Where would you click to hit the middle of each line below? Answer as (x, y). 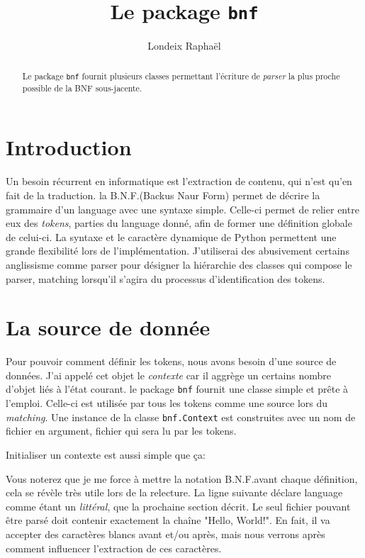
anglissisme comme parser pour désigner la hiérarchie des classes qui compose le (179, 264)
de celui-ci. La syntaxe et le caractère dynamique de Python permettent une (171, 236)
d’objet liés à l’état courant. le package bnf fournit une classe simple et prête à (177, 389)
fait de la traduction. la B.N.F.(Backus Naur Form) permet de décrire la (163, 195)
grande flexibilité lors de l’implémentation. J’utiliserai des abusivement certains (178, 251)
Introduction (69, 147)
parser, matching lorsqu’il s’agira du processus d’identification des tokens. (165, 278)
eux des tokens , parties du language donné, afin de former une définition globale (179, 223)
